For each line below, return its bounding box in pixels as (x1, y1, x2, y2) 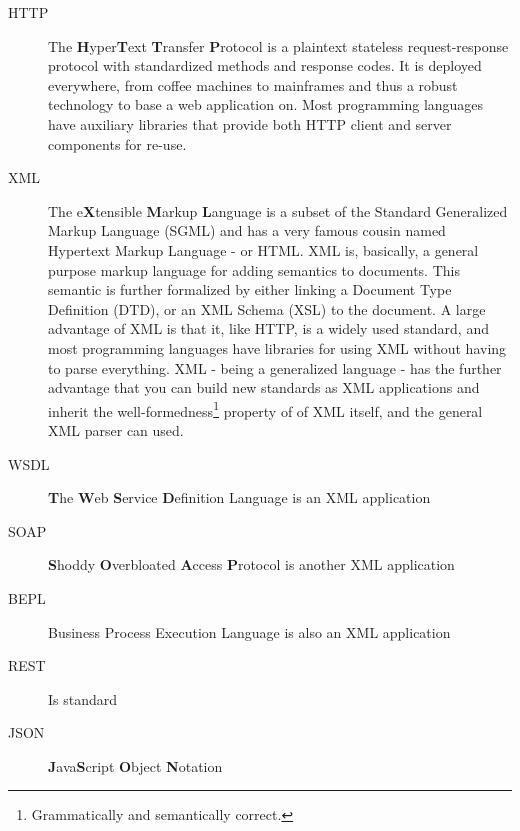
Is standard (48, 688, 118, 709)
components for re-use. (48, 133, 187, 154)
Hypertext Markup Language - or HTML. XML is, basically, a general (48, 239, 479, 260)
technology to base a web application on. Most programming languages (48, 94, 484, 115)
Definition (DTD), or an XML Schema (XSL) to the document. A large (48, 298, 486, 319)
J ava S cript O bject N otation (48, 755, 223, 776)
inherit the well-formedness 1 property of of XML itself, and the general (48, 397, 483, 421)
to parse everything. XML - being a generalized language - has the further (48, 357, 502, 378)
